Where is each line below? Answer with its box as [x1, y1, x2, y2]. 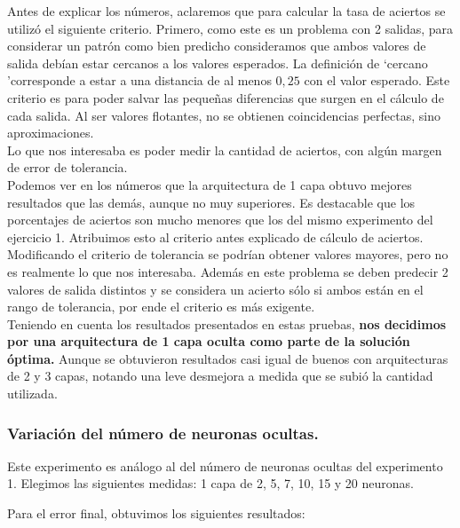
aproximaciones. [7, 123, 94, 142]
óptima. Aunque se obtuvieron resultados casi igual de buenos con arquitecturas [7, 349, 448, 367]
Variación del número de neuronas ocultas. [7, 422, 319, 444]
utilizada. [7, 384, 58, 403]
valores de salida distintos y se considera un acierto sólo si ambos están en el [7, 280, 424, 298]
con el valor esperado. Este [304, 71, 450, 90]
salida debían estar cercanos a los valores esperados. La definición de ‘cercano [7, 53, 428, 72]
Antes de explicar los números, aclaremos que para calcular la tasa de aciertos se [7, 2, 446, 20]
